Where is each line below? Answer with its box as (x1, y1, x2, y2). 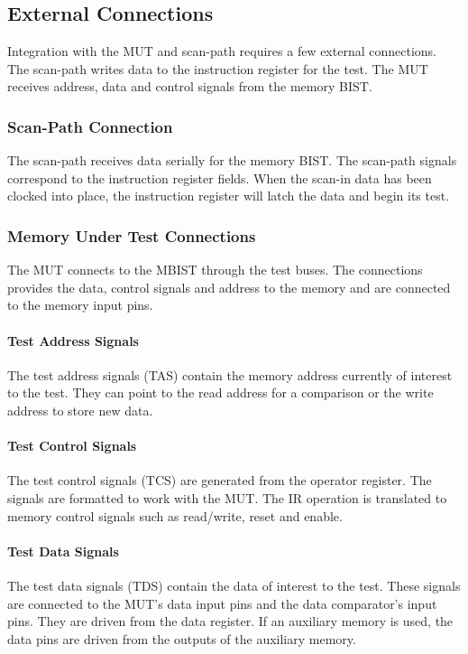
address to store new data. (7, 400, 153, 419)
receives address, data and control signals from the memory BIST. (7, 77, 372, 96)
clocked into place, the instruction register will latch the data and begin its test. (7, 186, 450, 205)
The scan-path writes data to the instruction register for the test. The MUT (7, 59, 428, 78)
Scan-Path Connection (7, 115, 173, 137)
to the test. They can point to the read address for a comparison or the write (7, 383, 434, 402)
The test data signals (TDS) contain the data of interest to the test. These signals (7, 575, 461, 594)
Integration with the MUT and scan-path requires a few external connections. (7, 42, 436, 61)
